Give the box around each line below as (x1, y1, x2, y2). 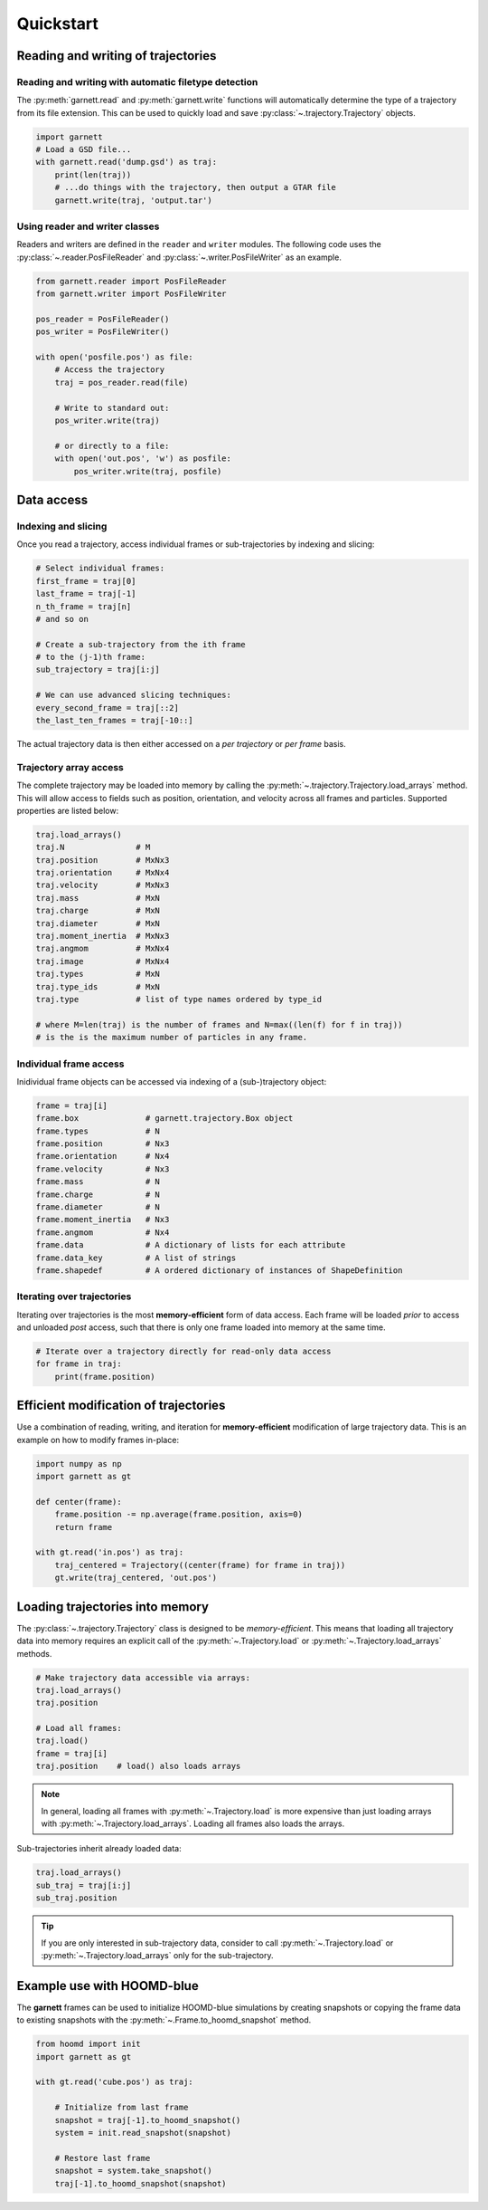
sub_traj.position (35, 1893, 117, 1903)
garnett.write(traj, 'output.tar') (54, 195, 212, 206)
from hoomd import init (35, 2039, 142, 2050)
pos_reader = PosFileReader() (35, 313, 170, 324)
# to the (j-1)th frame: (35, 652, 146, 663)
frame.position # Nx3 (35, 1139, 170, 1149)
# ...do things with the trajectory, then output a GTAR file (54, 182, 336, 193)
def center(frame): (35, 1497, 122, 1507)
